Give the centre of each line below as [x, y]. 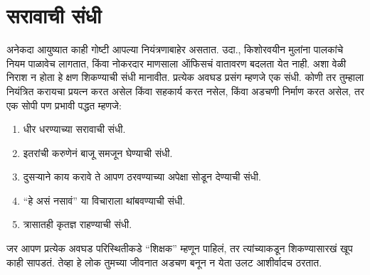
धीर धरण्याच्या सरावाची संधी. [74, 129]
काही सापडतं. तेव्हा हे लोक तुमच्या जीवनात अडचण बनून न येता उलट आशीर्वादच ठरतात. [164, 262]
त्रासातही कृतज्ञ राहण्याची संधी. [78, 224]
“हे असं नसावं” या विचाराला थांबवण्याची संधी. [104, 200]
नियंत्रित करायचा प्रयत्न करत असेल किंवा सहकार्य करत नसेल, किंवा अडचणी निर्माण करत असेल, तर [185, 91]
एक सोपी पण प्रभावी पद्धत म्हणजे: [64, 105]
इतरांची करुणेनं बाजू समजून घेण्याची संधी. [98, 152]
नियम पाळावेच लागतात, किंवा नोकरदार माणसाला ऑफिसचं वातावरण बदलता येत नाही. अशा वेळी [176, 63]
